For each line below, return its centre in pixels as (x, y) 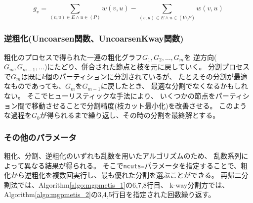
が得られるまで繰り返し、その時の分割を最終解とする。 (130, 115)
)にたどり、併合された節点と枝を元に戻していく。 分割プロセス (147, 67)
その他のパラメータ (40, 137)
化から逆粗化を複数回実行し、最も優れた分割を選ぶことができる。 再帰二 (123, 175)
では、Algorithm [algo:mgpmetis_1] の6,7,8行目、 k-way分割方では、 (123, 184)
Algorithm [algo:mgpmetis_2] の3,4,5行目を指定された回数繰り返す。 (110, 194)
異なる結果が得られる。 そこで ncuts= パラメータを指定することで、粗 (136, 165)
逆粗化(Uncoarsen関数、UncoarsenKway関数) (94, 38)
